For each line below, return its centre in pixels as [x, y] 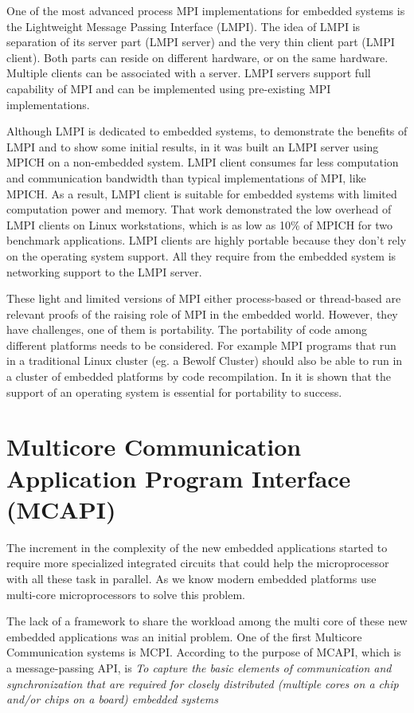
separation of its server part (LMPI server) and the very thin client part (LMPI [201, 42]
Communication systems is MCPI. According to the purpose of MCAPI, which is [204, 652]
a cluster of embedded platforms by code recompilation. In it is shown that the [199, 376]
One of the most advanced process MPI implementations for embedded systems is [206, 10]
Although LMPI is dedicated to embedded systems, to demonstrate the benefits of [207, 131]
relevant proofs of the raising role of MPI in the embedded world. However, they [202, 313]
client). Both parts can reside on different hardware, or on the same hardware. [197, 57]
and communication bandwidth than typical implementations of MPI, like [186, 177]
